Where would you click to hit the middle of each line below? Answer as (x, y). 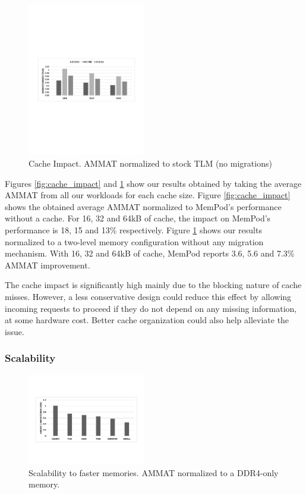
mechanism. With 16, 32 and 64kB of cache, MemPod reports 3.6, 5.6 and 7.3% (150, 253)
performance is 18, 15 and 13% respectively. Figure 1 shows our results (133, 230)
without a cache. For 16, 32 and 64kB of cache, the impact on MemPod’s (138, 218)
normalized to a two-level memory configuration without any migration (134, 241)
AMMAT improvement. (48, 265)
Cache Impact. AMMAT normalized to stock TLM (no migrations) (150, 163)
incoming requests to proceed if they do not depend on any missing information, (151, 308)
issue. (15, 331)
